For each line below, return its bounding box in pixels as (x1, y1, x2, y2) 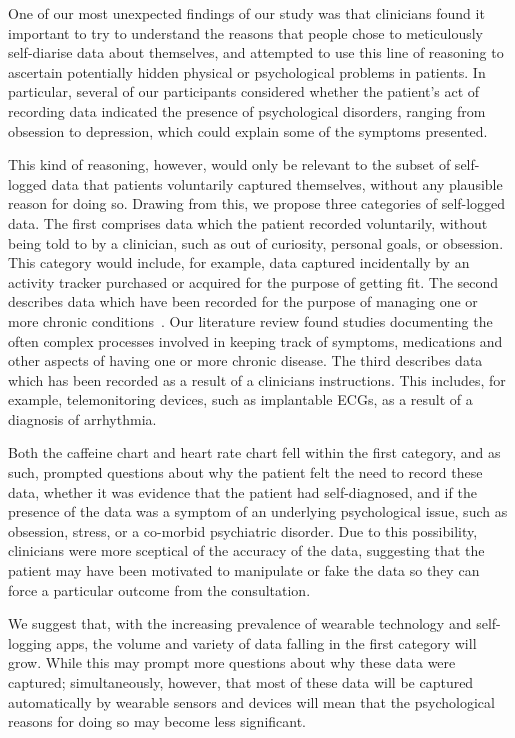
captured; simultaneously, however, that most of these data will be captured (8, 672, 474, 692)
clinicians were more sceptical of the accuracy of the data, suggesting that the (8, 540, 485, 561)
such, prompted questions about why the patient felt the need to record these (8, 462, 483, 483)
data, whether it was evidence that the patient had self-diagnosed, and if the (8, 481, 477, 502)
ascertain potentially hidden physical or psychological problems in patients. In (8, 61, 486, 82)
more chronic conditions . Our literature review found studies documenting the (8, 310, 493, 331)
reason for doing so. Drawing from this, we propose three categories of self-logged (8, 193, 506, 214)
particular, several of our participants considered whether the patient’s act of (8, 81, 480, 102)
